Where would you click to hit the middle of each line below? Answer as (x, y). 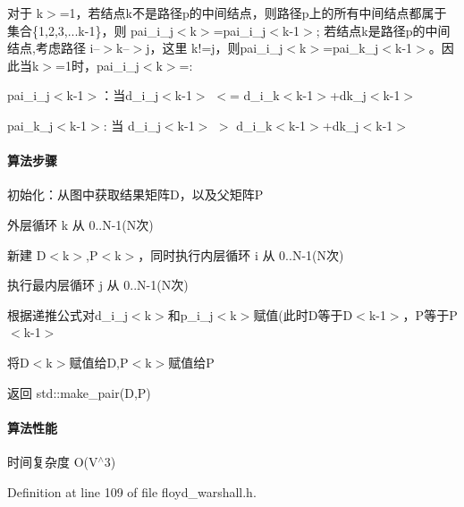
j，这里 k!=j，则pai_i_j (215, 48)
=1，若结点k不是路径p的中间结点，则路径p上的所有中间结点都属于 (253, 13)
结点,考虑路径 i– (54, 48)
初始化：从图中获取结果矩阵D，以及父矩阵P (135, 194)
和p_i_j (190, 314)
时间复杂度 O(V (53, 461)
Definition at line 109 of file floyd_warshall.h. (132, 491)
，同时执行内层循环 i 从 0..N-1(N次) (241, 254)
